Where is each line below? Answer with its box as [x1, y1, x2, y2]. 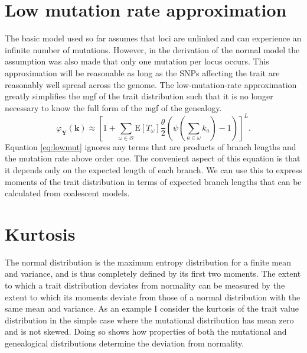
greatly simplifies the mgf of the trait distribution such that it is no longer [5, 90, 273, 102]
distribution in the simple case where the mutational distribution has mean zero [5, 313, 294, 326]
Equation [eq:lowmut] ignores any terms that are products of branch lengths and [5, 140, 296, 153]
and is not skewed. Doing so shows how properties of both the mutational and [5, 325, 287, 338]
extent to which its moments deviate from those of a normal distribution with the [5, 290, 301, 303]
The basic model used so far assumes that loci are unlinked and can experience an [5, 32, 302, 44]
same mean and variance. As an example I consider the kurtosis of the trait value [5, 302, 299, 315]
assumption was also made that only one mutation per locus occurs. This [5, 55, 269, 67]
